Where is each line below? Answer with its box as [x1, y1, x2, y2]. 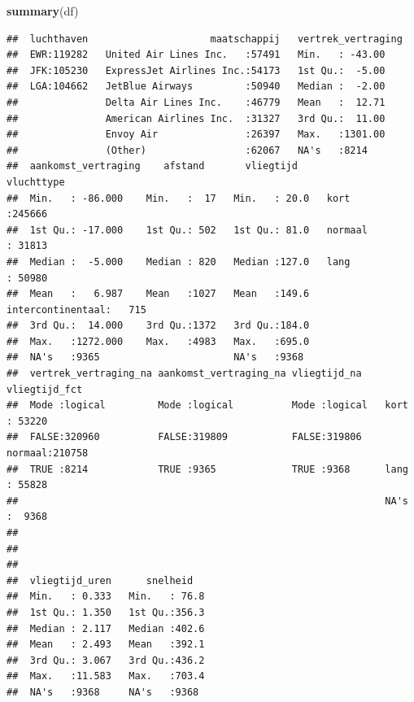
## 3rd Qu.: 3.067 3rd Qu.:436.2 [7, 654, 205, 666]
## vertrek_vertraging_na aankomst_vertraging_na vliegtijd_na [7, 368, 362, 380]
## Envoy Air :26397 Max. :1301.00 [7, 129, 386, 141]
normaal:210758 [7, 447, 89, 460]
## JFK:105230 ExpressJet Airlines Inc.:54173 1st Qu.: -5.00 [7, 64, 386, 76]
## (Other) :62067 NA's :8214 [7, 144, 368, 156]
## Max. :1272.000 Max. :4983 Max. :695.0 [7, 335, 310, 347]
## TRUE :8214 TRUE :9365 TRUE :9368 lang [7, 463, 408, 475]
